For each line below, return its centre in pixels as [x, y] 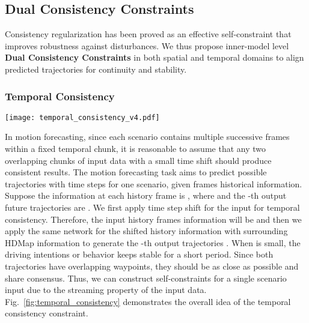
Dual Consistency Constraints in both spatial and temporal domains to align [154, 57]
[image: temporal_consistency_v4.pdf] [82, 117]
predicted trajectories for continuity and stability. [96, 69]
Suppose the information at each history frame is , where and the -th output [146, 195]
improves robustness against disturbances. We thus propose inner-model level [147, 45]
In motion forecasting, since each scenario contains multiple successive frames [147, 137]
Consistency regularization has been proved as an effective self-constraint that [148, 34]
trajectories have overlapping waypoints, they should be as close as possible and [152, 266]
